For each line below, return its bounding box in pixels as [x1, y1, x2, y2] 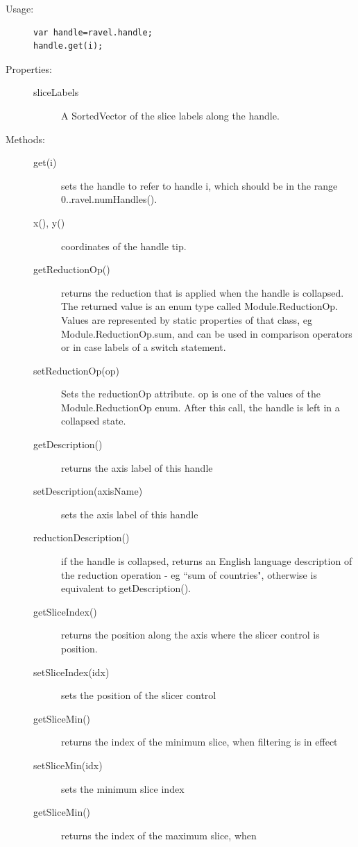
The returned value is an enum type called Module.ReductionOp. [61, 299, 338, 313]
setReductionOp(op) [33, 363, 119, 377]
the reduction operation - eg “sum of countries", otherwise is [61, 567, 317, 582]
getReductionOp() [33, 262, 110, 277]
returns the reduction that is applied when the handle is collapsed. [61, 285, 344, 299]
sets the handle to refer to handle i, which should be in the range [61, 178, 338, 192]
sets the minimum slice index [61, 781, 185, 796]
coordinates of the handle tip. [61, 238, 187, 253]
